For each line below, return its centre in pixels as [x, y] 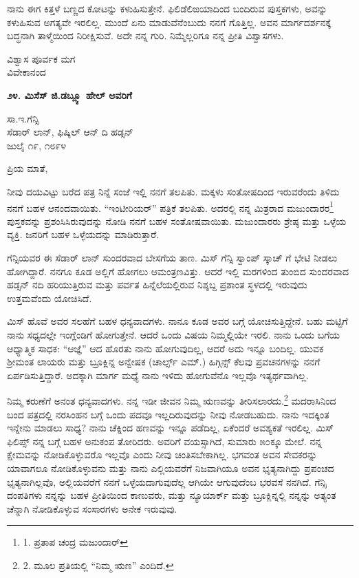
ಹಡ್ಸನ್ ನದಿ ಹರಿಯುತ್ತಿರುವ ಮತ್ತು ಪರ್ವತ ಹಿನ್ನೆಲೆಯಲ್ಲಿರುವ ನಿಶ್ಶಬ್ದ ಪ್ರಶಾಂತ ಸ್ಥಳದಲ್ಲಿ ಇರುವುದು [157, 285]
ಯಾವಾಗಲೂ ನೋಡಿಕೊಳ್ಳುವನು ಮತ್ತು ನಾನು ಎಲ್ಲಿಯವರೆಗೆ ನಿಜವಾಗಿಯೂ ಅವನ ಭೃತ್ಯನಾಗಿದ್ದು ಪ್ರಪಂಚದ [171, 468]
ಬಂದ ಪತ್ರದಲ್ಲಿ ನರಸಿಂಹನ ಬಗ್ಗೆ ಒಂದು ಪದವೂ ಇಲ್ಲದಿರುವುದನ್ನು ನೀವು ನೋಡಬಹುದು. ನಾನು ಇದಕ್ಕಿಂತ [168, 414]
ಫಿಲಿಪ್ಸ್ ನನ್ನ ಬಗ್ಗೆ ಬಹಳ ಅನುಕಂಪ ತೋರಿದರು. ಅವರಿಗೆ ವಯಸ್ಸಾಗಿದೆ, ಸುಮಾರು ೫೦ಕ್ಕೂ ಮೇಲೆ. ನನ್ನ [164, 441]
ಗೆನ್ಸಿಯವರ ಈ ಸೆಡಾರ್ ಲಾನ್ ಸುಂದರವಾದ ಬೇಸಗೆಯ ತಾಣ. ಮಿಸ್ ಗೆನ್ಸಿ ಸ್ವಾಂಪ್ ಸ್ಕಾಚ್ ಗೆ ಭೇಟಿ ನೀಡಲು [172, 257]
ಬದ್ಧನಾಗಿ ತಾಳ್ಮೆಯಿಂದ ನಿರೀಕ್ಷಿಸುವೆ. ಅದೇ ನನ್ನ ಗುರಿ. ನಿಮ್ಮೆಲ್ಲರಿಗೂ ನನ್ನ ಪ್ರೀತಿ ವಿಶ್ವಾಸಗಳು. [145, 35]
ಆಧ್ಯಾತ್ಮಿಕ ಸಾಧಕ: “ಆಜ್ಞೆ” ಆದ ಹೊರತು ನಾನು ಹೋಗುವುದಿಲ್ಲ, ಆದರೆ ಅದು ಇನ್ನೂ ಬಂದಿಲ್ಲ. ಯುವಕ [165, 348]
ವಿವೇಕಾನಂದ [26, 72]
